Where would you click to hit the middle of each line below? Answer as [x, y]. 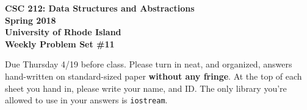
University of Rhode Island [63, 32]
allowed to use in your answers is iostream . [86, 100]
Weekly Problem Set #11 [60, 43]
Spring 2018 [31, 20]
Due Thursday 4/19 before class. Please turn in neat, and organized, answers [149, 64]
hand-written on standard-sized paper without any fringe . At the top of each [153, 76]
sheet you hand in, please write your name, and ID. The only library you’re [146, 88]
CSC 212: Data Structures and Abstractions [100, 8]
